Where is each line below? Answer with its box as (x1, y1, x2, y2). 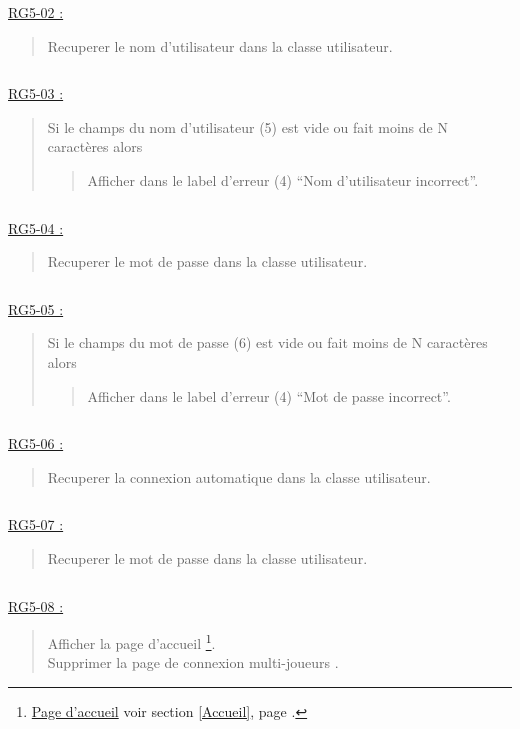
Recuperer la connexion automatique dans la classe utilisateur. (47, 466, 431, 487)
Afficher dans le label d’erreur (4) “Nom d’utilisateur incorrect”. (87, 169, 479, 190)
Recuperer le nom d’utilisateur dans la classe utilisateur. (47, 35, 393, 56)
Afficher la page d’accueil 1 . (47, 630, 216, 653)
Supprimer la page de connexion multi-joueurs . (47, 652, 339, 673)
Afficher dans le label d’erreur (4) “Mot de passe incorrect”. (87, 385, 451, 406)
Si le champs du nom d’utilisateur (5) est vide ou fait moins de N (47, 116, 448, 137)
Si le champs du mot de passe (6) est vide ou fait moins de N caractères (47, 332, 488, 353)
